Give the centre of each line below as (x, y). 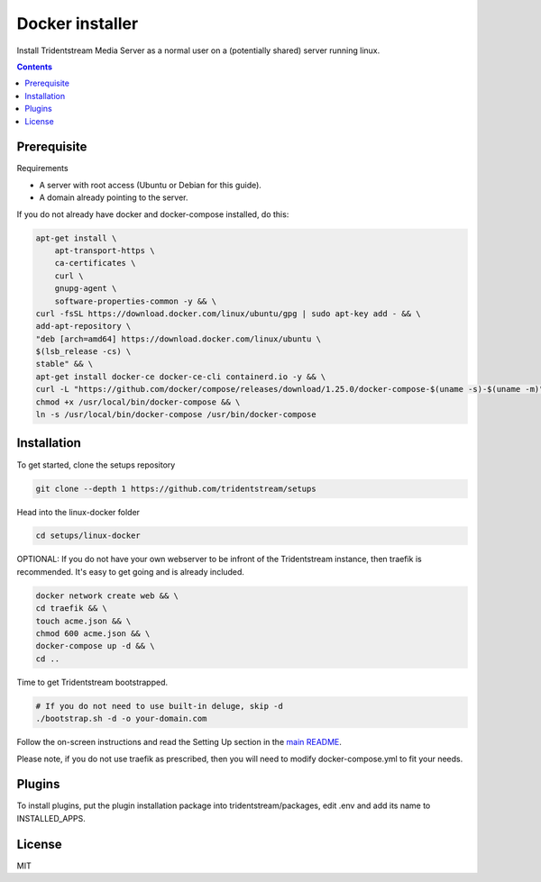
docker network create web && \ (107, 596)
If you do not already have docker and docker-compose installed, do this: (153, 214)
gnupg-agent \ (86, 289)
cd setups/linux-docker (88, 536)
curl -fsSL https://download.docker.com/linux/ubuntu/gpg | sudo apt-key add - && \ (228, 314)
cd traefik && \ (72, 609)
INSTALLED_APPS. (51, 818)
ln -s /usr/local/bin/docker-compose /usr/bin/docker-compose (176, 415)
